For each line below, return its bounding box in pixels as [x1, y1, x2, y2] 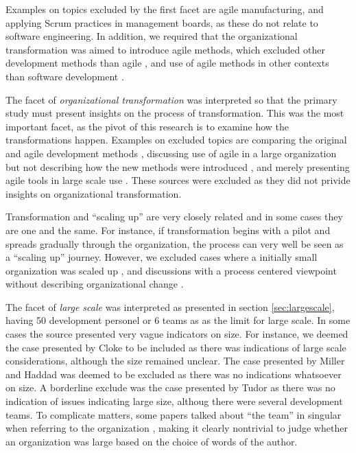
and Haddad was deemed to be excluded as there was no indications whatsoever [5, 367, 342, 381]
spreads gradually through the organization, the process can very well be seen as [5, 236, 344, 251]
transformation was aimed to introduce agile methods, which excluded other [5, 42, 325, 56]
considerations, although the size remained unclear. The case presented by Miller [5, 353, 345, 368]
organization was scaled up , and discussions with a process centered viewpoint [5, 263, 337, 277]
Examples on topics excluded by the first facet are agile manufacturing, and [5, 2, 324, 16]
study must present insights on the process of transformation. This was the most [5, 106, 344, 120]
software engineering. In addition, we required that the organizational [5, 29, 298, 43]
